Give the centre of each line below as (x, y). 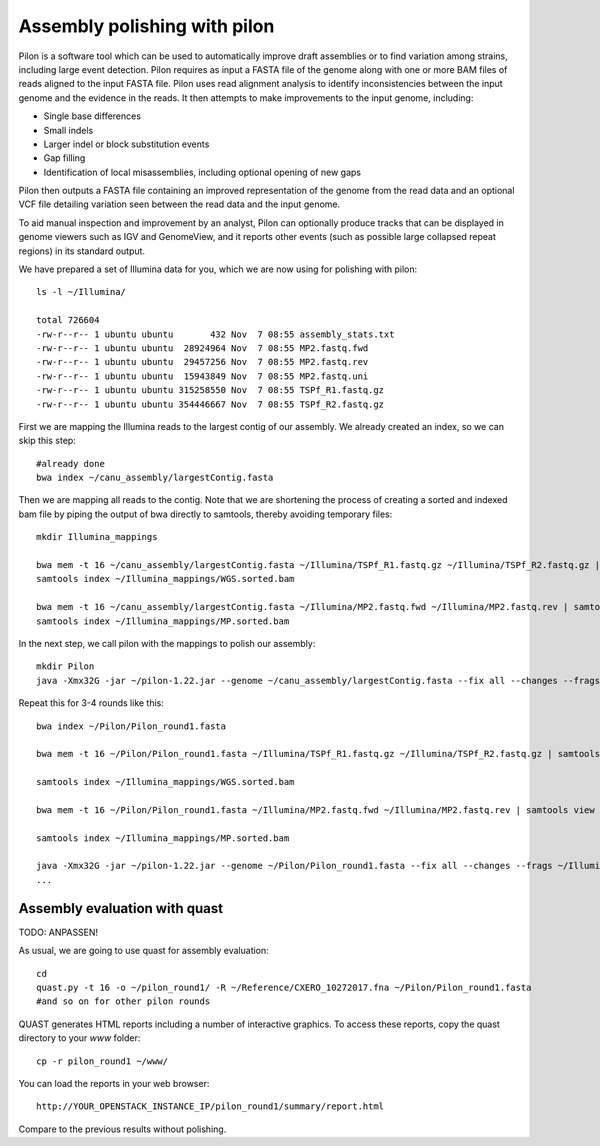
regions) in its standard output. (81, 251)
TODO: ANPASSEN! (58, 932)
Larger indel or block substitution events (126, 144)
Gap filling (64, 158)
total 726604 (68, 320)
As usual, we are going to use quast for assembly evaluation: (143, 951)
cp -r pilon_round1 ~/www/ (102, 1061)
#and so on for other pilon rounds (123, 1001)
